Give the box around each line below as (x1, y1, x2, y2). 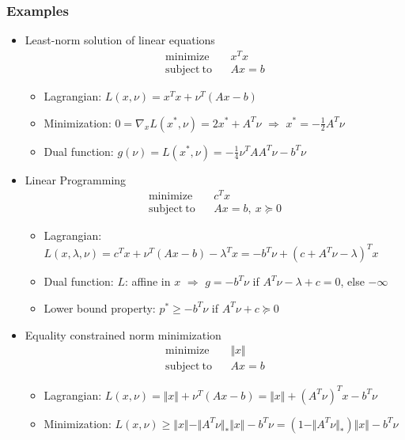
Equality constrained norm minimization (25, 326, 221, 343)
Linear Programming (25, 171, 127, 188)
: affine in (124, 273, 171, 290)
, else (340, 273, 365, 290)
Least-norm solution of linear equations (25, 32, 215, 48)
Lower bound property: (44, 299, 156, 316)
